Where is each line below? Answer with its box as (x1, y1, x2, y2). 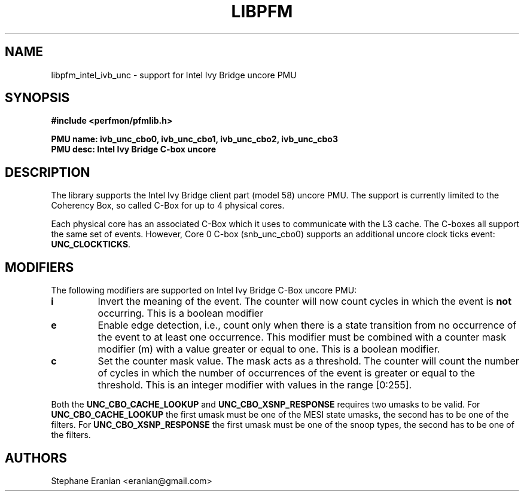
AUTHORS (5, 450, 68, 466)
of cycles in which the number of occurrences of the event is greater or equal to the (98, 367, 476, 379)
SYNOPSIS (5, 90, 70, 106)
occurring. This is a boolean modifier (98, 307, 264, 320)
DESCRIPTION (5, 164, 90, 180)
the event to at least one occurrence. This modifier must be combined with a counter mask (98, 331, 507, 344)
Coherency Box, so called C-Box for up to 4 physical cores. (51, 200, 285, 211)
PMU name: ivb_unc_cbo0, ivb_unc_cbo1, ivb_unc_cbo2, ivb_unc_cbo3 (51, 134, 338, 145)
